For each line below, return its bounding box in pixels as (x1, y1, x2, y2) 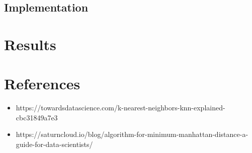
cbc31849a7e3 (16, 112, 58, 122)
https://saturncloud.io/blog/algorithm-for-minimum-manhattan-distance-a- (16, 129, 248, 139)
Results (4, 34, 56, 54)
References (4, 73, 80, 94)
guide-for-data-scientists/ (16, 139, 93, 149)
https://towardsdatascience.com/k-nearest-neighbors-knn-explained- (16, 102, 225, 113)
